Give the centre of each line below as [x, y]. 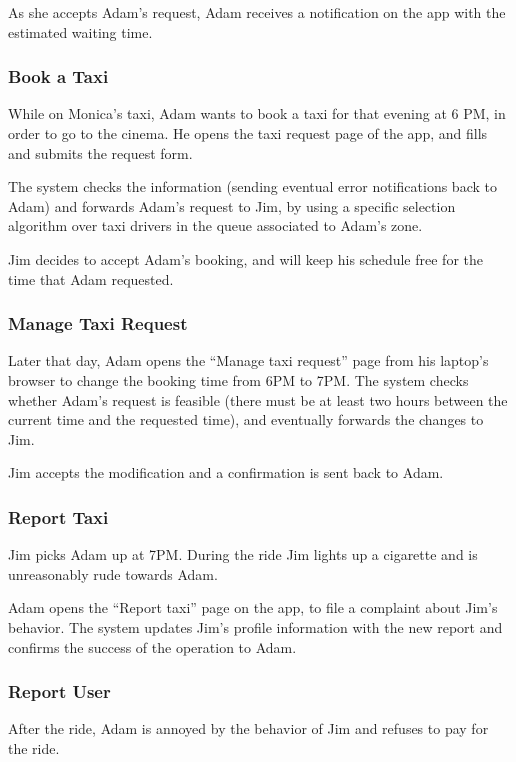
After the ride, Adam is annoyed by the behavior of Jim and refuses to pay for [248, 728]
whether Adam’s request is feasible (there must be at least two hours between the [258, 399]
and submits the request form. [100, 152]
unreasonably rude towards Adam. [113, 573]
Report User [59, 691]
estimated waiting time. [80, 31]
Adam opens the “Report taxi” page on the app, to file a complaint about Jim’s [253, 607]
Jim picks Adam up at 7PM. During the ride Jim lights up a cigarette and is [243, 554]
